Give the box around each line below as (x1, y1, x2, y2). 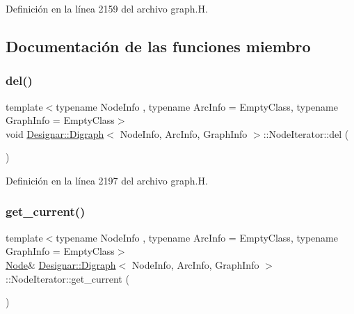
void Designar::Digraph (6, 126, 104, 141)
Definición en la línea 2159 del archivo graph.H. (6, 1, 208, 15)
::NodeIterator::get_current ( (6, 271, 129, 285)
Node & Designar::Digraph (6, 257, 116, 272)
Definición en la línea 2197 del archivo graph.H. (6, 173, 208, 187)
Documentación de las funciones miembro (6, 35, 311, 56)
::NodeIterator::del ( (263, 126, 349, 141)
